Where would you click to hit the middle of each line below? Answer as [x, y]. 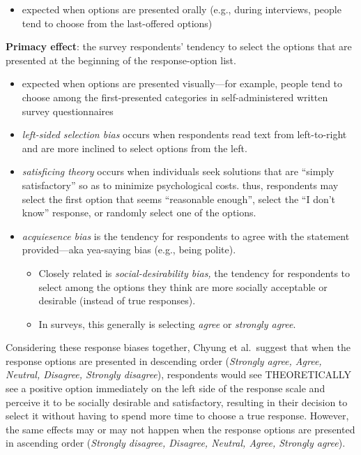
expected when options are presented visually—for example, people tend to [182, 83]
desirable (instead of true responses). [117, 300]
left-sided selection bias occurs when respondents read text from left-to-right [184, 134]
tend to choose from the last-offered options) [117, 23]
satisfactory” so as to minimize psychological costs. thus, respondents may [180, 185]
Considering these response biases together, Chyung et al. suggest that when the [178, 347]
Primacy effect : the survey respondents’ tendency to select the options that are [179, 46]
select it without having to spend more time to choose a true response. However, [177, 416]
